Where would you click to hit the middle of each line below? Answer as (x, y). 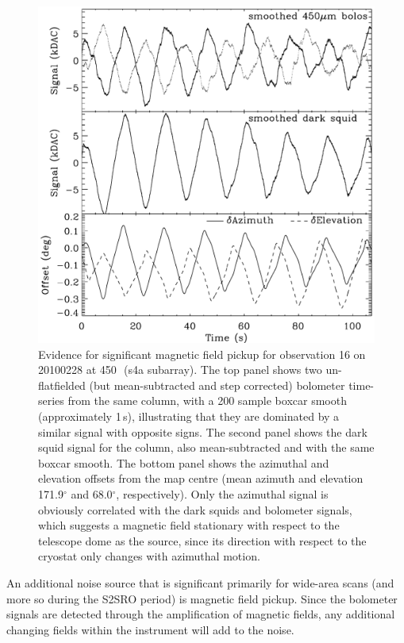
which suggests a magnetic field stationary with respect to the (189, 525)
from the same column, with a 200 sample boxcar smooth (207, 400)
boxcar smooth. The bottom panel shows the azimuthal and (184, 462)
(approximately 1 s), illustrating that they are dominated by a (189, 416)
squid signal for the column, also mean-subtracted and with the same (206, 447)
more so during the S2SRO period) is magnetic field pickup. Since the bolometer (202, 598)
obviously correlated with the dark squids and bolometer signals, (195, 509)
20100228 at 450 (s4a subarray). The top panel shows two (180, 370)
